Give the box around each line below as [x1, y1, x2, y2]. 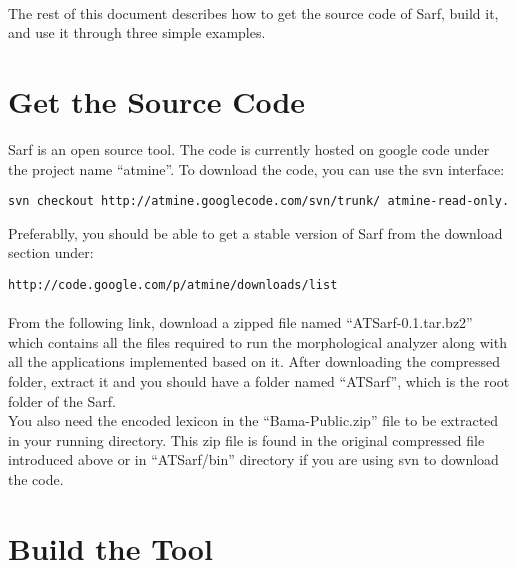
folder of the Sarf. [8, 390, 116, 411]
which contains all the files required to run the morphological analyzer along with [8, 331, 507, 352]
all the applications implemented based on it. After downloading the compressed [8, 351, 500, 372]
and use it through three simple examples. [8, 22, 266, 43]
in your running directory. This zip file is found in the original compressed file [8, 429, 485, 450]
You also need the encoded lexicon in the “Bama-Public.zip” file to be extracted [8, 410, 499, 431]
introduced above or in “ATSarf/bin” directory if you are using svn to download [8, 449, 499, 470]
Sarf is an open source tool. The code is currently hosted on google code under [8, 138, 490, 159]
